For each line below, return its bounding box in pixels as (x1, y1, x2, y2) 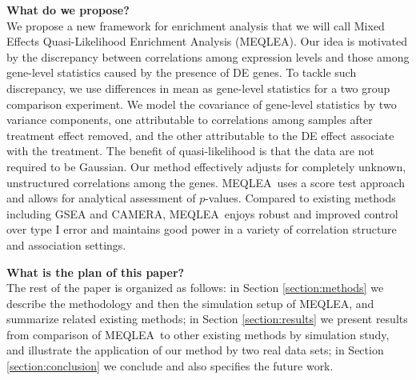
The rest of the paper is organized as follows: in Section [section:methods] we (6, 279, 384, 296)
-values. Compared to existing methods (205, 190, 396, 206)
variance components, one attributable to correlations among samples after (6, 111, 373, 128)
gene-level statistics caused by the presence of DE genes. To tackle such (6, 64, 357, 81)
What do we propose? (6, 2, 130, 18)
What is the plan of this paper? (6, 263, 185, 280)
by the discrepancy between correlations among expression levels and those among (6, 48, 410, 65)
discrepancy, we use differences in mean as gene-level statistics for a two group (6, 79, 390, 96)
